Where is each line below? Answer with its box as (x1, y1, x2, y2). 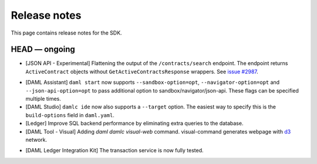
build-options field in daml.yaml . (25, 111, 114, 118)
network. (25, 136, 48, 143)
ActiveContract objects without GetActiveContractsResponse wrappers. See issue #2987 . (25, 68, 258, 75)
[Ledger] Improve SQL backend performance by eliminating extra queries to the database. (25, 120, 244, 127)
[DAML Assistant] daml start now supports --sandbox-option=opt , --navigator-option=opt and (25, 79, 280, 86)
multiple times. (25, 95, 61, 102)
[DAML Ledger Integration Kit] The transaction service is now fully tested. (25, 147, 204, 154)
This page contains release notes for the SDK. (11, 29, 123, 36)
